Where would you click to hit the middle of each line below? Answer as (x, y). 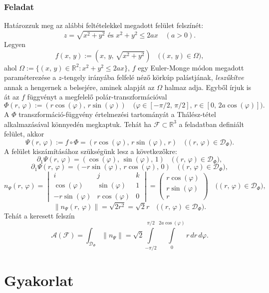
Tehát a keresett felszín (39, 215)
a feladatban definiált (211, 124)
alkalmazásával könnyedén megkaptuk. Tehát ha (78, 124)
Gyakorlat (39, 280)
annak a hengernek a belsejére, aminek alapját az (79, 87)
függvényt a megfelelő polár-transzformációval (97, 97)
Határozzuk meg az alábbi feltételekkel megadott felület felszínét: (104, 25)
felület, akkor (24, 134)
